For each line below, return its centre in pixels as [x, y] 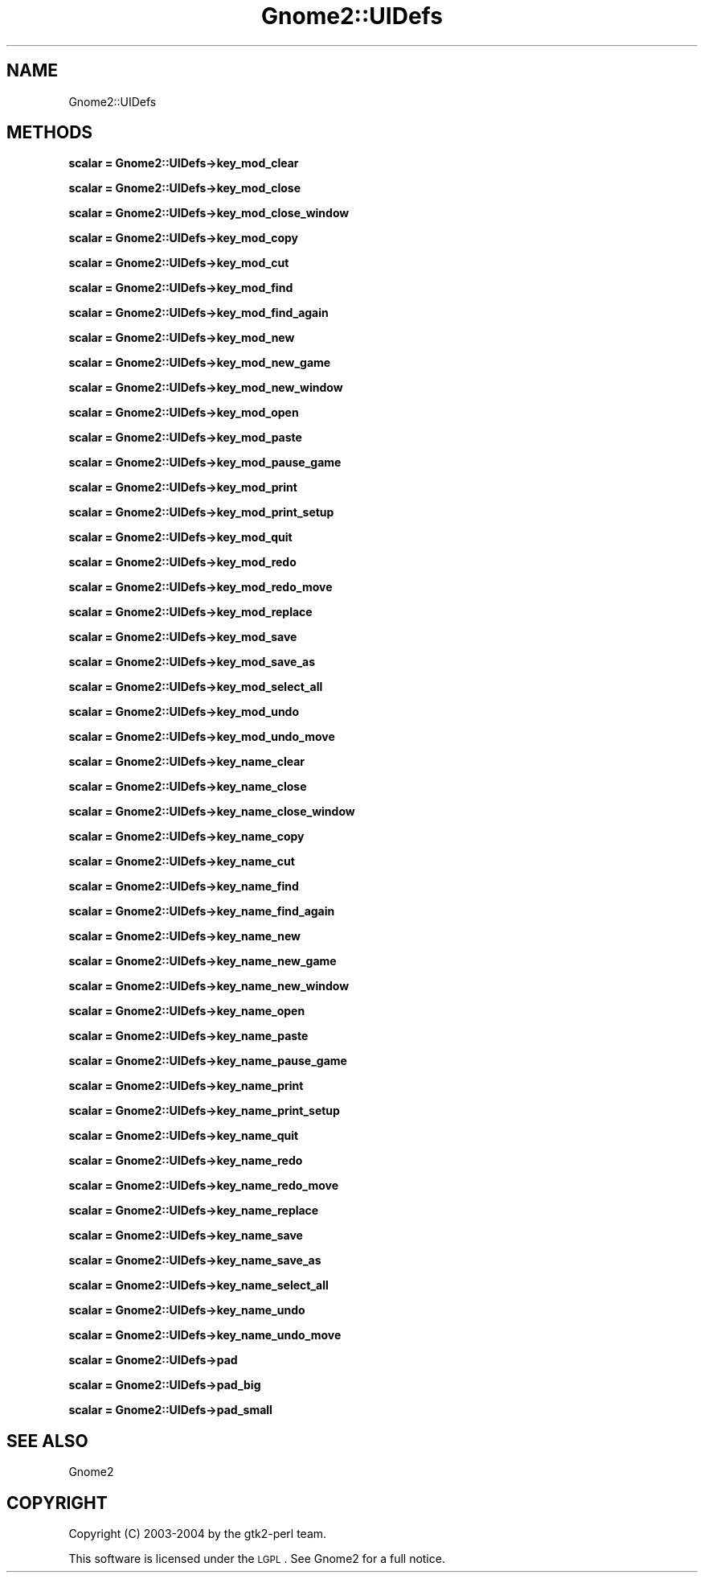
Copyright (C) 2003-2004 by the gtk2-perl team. [198, 1534]
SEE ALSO [47, 1441]
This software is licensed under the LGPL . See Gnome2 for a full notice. [257, 1559]
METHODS [50, 133]
